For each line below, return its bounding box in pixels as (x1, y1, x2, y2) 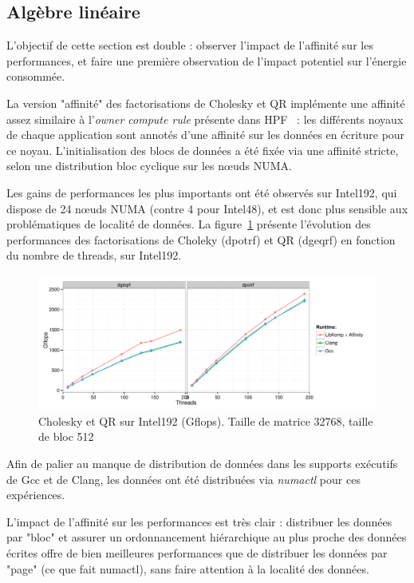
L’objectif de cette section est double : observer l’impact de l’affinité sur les (6, 37, 373, 54)
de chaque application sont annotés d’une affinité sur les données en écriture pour (6, 126, 405, 143)
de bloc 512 (38, 428, 94, 445)
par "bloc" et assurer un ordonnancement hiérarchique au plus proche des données (6, 529, 407, 545)
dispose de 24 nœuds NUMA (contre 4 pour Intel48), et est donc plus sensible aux (6, 200, 408, 216)
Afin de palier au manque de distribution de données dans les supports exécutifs (6, 455, 398, 472)
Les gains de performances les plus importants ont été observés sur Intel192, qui (6, 184, 397, 200)
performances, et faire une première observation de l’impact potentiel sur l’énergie (6, 52, 407, 69)
